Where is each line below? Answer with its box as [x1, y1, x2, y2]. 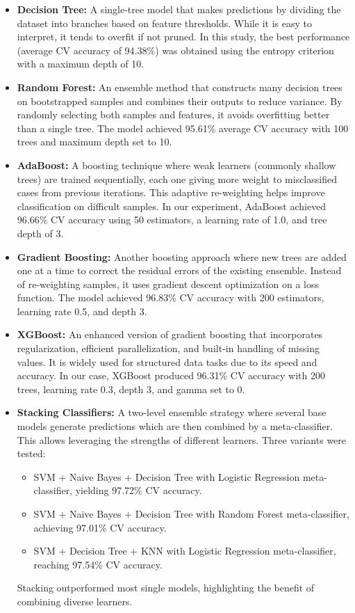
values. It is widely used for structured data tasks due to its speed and [17, 354, 317, 369]
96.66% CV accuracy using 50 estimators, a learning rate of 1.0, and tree [17, 212, 327, 227]
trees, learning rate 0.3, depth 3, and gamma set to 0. [17, 381, 245, 396]
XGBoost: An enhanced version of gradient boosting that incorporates [17, 327, 323, 342]
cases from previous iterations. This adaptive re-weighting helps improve [17, 185, 325, 200]
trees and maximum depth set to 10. [17, 134, 172, 149]
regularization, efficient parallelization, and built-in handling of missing [17, 341, 320, 356]
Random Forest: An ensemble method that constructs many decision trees [17, 79, 342, 94]
